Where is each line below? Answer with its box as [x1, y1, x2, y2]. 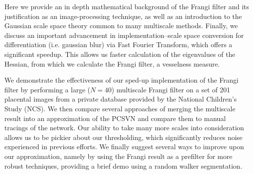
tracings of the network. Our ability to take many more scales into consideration [4, 122, 244, 133]
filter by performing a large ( [4, 84, 90, 94]
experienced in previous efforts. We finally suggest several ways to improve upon [4, 141, 244, 152]
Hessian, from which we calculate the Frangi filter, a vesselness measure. [4, 58, 220, 69]
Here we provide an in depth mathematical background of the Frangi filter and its [4, 1, 249, 11]
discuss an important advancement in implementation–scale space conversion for [4, 30, 244, 40]
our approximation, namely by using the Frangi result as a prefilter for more [4, 151, 233, 161]
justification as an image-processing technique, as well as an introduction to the [4, 11, 242, 21]
